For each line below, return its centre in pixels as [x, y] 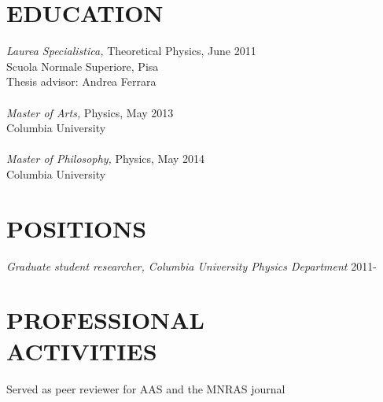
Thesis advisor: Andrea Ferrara [81, 81]
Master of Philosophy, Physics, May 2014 [106, 159]
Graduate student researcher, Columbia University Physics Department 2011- [191, 266]
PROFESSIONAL [106, 320]
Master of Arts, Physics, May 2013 [90, 112]
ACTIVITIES [82, 350]
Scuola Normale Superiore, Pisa [83, 66]
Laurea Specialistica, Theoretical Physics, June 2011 [131, 51]
